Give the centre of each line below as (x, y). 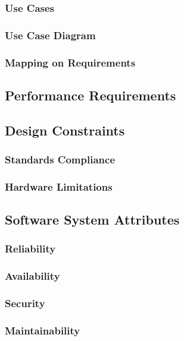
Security (25, 303)
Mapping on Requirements (70, 62)
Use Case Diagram (50, 35)
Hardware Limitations (59, 186)
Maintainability (43, 331)
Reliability (30, 249)
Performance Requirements (91, 95)
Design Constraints (65, 130)
